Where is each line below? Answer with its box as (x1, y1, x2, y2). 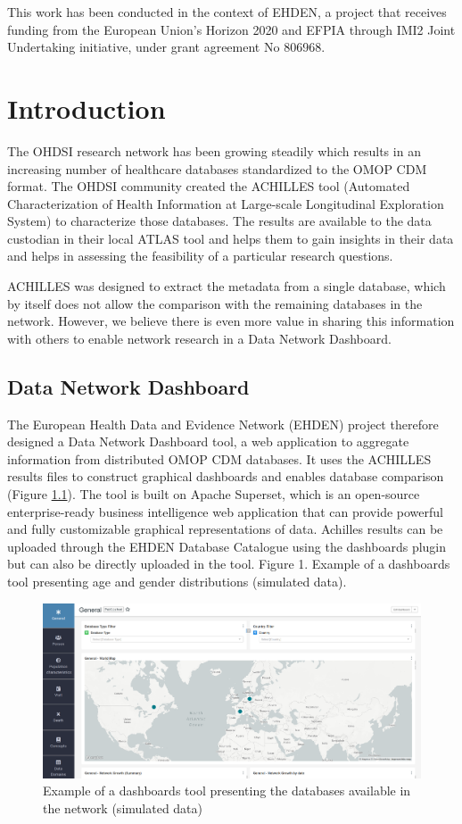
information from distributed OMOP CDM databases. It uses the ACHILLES (7, 449, 432, 468)
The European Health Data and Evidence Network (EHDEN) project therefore (7, 414, 439, 433)
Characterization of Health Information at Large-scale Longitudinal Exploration (7, 194, 444, 212)
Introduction (7, 89, 166, 126)
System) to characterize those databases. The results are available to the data (7, 212, 432, 230)
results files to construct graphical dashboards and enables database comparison (7, 467, 444, 486)
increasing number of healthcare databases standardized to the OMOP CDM (7, 159, 427, 178)
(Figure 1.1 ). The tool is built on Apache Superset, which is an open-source (7, 485, 420, 504)
